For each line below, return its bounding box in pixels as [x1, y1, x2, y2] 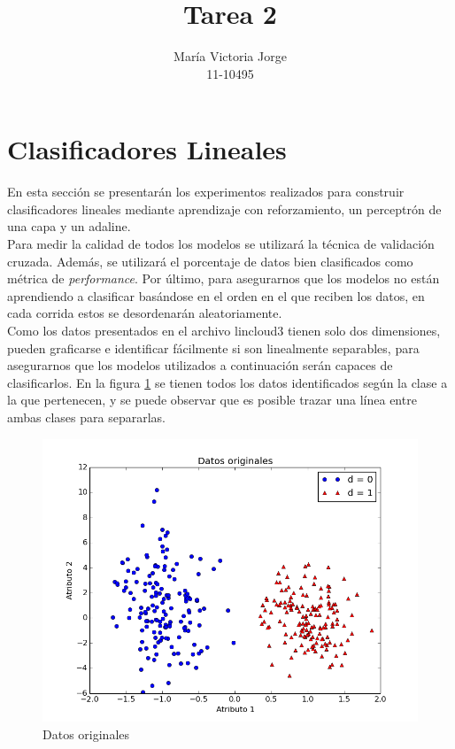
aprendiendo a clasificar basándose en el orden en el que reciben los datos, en [7, 286, 425, 305]
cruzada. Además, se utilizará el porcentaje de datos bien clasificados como [7, 251, 413, 270]
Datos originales [42, 724, 129, 743]
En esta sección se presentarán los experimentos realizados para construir [7, 182, 405, 201]
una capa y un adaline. [7, 217, 131, 236]
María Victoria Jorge [174, 47, 287, 66]
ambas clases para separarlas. [7, 407, 166, 426]
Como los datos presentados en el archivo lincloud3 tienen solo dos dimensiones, [7, 321, 441, 339]
